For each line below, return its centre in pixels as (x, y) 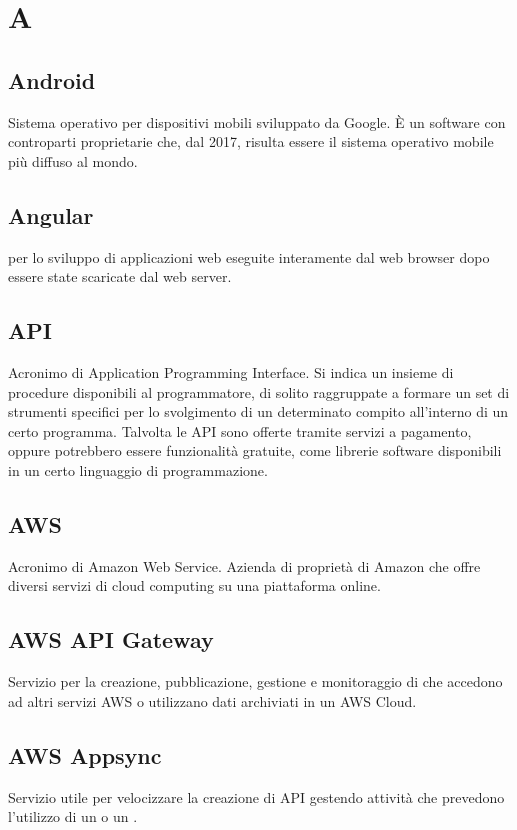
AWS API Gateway (111, 639)
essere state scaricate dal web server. (120, 276)
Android (52, 79)
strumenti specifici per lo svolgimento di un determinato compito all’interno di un (258, 411)
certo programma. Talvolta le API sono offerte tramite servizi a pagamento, (240, 430)
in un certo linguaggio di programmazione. (138, 469)
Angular (51, 214)
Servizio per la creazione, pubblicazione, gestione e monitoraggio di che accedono (255, 681)
